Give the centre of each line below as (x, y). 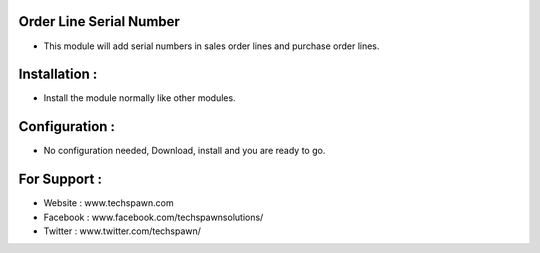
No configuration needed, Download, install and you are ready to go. (184, 151)
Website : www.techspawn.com (108, 203)
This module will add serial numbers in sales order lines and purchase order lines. (211, 46)
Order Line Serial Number (99, 21)
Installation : (58, 74)
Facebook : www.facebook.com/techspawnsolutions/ (153, 217)
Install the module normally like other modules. (139, 98)
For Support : (60, 179)
